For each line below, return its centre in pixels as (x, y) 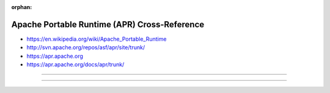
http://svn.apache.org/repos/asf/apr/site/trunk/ (86, 47)
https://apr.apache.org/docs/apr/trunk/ (75, 64)
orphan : (22, 7)
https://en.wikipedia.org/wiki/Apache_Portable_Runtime (97, 39)
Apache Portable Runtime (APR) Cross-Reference (108, 24)
